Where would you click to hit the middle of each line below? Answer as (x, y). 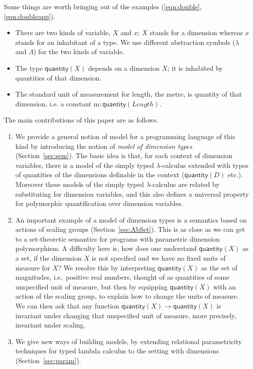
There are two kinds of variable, (63, 32)
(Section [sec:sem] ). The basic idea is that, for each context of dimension (124, 155)
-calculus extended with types (204, 165)
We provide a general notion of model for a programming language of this (125, 136)
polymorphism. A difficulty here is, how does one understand (106, 248)
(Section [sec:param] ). (48, 360)
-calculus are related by (185, 184)
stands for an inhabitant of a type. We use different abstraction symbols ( (125, 42)
